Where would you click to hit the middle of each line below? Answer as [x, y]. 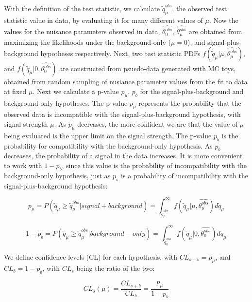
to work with [23, 165]
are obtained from [216, 31]
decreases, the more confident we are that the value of [158, 123]
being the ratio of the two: [116, 268]
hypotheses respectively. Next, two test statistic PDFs [120, 53]
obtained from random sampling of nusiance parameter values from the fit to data [126, 82]
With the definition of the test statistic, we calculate [82, 8]
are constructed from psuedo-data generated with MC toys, [148, 68]
